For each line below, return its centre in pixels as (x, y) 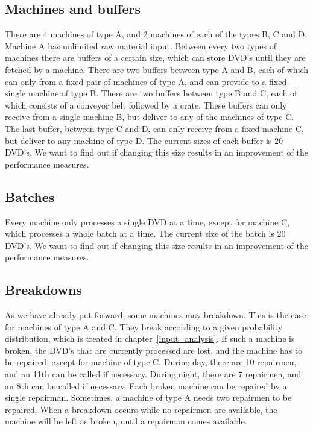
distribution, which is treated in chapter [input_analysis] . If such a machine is (150, 338)
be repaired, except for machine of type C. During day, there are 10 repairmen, (151, 362)
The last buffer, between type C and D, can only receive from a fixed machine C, (154, 128)
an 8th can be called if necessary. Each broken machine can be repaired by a (146, 385)
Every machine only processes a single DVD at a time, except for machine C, (147, 222)
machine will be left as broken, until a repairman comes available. (126, 421)
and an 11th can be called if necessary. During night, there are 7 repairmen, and (153, 374)
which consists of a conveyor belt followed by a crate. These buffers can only (146, 105)
